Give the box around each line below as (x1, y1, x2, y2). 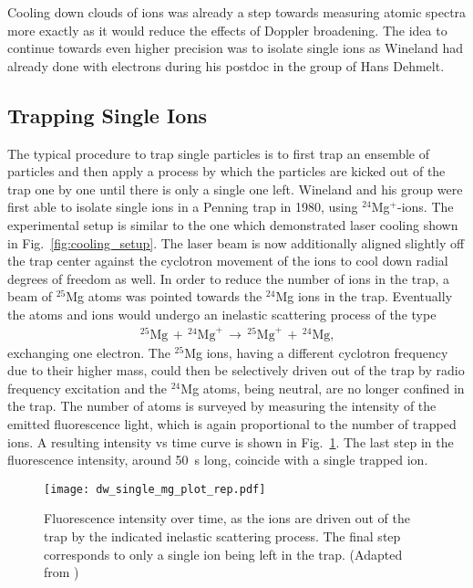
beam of (7, 287, 52, 306)
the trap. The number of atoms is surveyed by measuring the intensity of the (7, 396, 437, 415)
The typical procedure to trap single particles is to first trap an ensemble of (7, 143, 429, 163)
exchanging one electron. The (7, 342, 170, 362)
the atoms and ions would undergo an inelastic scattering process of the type (7, 304, 437, 323)
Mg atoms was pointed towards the (66, 287, 262, 306)
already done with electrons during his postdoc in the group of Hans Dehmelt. (7, 56, 445, 75)
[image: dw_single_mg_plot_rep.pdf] (44, 482, 266, 496)
